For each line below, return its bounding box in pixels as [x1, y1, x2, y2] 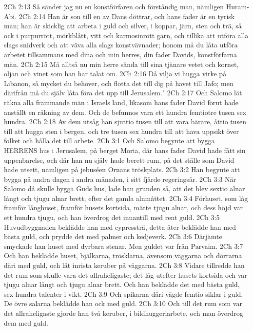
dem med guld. [4, 317, 48, 328]
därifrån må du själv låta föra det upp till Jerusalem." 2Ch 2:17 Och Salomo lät [4, 88, 242, 98]
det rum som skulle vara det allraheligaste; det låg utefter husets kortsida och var [4, 269, 247, 280]
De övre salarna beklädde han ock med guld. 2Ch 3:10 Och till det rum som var [4, 298, 242, 309]
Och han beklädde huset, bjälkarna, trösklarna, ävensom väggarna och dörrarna [4, 250, 242, 261]
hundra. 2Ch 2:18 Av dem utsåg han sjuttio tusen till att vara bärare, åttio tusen [4, 116, 247, 127]
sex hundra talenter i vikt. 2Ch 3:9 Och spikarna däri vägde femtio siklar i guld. [4, 288, 243, 299]
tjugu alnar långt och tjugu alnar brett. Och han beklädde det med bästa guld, [4, 279, 240, 289]
